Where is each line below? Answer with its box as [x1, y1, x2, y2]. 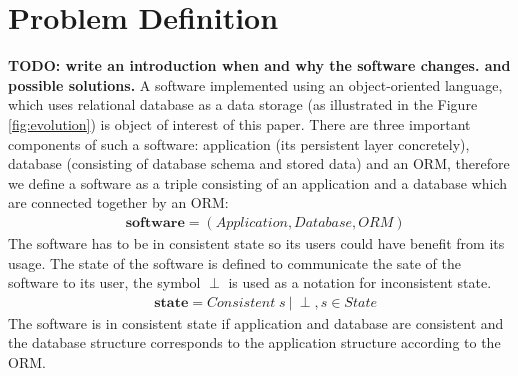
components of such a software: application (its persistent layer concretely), [8, 133, 470, 154]
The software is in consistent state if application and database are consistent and [8, 312, 504, 333]
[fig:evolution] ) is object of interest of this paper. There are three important [8, 113, 471, 134]
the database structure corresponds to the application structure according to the [8, 332, 501, 353]
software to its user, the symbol [8, 272, 201, 293]
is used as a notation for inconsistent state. [228, 272, 492, 293]
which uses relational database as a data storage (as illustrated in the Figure [8, 94, 478, 115]
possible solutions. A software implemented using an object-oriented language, [8, 74, 503, 95]
